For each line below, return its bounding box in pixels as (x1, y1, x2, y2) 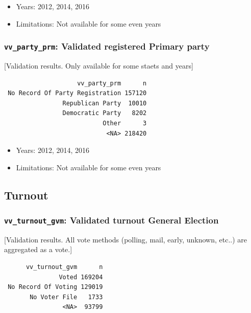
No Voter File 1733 (30, 293, 103, 301)
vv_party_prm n (77, 79, 147, 87)
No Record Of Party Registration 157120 (8, 90, 147, 97)
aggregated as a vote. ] (4, 244, 72, 255)
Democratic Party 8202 (62, 109, 147, 117)
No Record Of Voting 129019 (8, 283, 103, 291)
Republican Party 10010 (62, 99, 147, 107)
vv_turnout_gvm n (26, 263, 103, 271)
